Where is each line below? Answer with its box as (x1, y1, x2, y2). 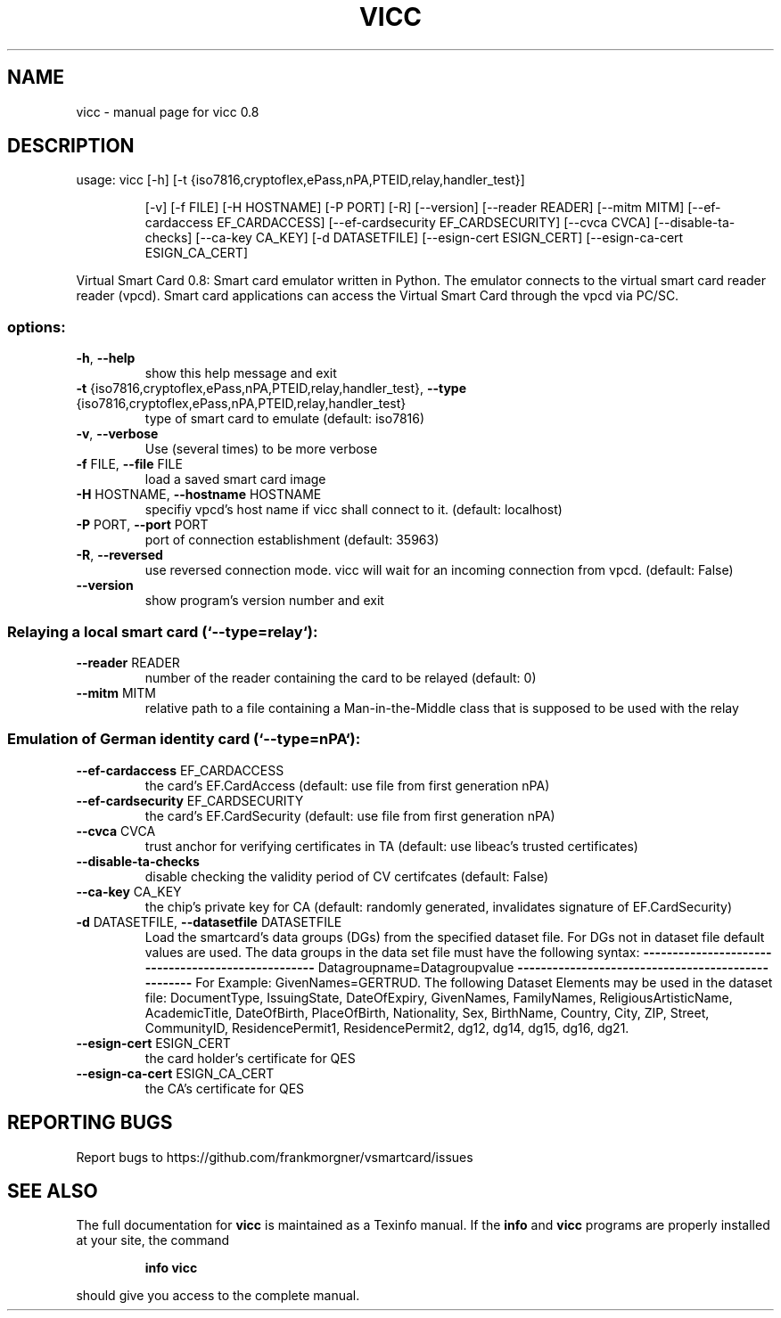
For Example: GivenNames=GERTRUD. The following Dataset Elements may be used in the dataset (195, 974, 773, 990)
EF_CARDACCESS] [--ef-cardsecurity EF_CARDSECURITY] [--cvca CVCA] (217, 215, 651, 231)
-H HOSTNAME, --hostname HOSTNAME (76, 487, 322, 503)
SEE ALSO (7, 1179, 98, 1202)
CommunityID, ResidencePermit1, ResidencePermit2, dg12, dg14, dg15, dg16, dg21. (144, 1019, 629, 1036)
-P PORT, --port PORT (76, 517, 209, 533)
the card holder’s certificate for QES (144, 1050, 356, 1066)
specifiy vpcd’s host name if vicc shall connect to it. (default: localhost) (144, 502, 563, 518)
